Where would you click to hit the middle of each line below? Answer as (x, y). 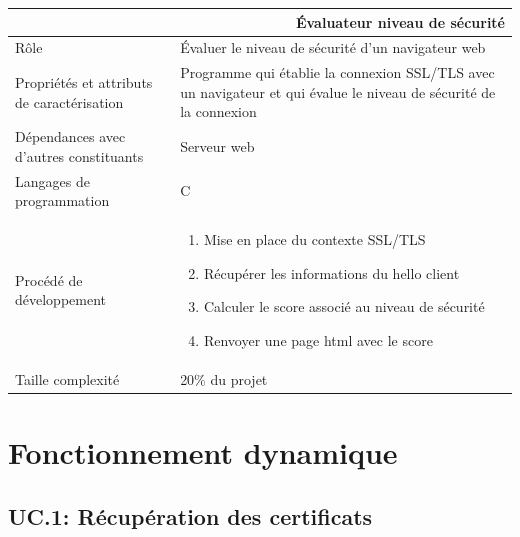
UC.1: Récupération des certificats (190, 515)
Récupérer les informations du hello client (331, 272)
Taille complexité (67, 378)
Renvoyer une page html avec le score (318, 339)
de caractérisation (69, 101)
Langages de (52, 180)
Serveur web (217, 146)
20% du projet (224, 378)
